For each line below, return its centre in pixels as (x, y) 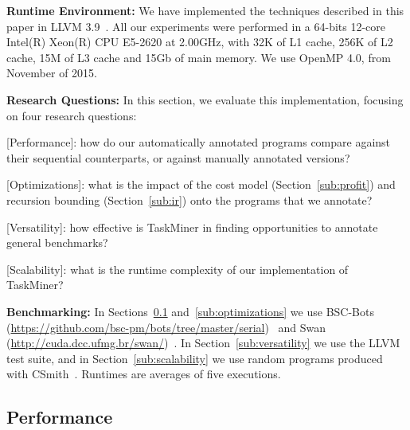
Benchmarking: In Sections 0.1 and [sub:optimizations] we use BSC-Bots (190, 311)
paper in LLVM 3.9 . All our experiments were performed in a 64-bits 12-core (196, 26)
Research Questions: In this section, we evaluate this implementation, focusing (205, 99)
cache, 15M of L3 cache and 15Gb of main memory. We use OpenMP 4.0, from (199, 57)
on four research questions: (72, 115)
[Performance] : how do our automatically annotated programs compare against (199, 142)
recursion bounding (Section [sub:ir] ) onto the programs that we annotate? (189, 199)
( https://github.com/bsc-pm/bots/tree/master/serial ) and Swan (166, 327)
